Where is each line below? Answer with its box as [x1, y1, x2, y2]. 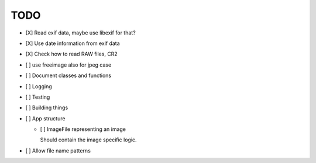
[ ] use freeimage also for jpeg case [25, 61, 112, 68]
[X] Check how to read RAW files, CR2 [25, 50, 118, 58]
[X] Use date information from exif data [25, 40, 120, 47]
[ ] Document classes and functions [25, 72, 111, 79]
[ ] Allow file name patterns [25, 147, 91, 154]
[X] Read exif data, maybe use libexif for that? [25, 29, 136, 36]
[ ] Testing [25, 93, 50, 100]
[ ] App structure [25, 115, 66, 122]
